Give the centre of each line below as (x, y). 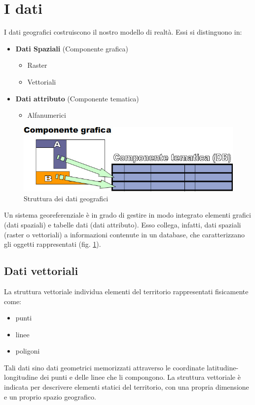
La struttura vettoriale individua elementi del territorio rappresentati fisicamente (126, 291)
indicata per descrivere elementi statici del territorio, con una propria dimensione (127, 387)
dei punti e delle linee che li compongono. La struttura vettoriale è (140, 377)
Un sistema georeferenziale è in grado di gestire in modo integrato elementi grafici (127, 215)
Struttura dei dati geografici (66, 198)
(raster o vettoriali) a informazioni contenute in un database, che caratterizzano (125, 234)
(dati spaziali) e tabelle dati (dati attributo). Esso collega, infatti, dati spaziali (123, 224)
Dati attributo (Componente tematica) (77, 98)
